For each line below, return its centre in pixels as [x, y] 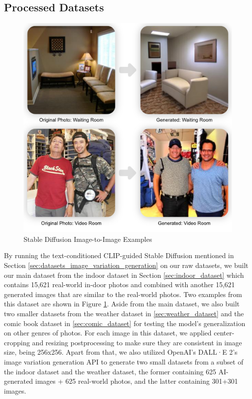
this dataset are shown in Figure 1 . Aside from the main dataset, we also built [122, 304]
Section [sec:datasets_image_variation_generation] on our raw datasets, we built [126, 265]
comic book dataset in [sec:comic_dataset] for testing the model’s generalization [125, 323]
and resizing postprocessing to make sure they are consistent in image [137, 342]
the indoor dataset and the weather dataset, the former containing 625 [110, 371]
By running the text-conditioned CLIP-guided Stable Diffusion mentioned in [119, 255]
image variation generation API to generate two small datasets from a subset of [124, 361]
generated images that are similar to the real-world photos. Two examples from [123, 294]
